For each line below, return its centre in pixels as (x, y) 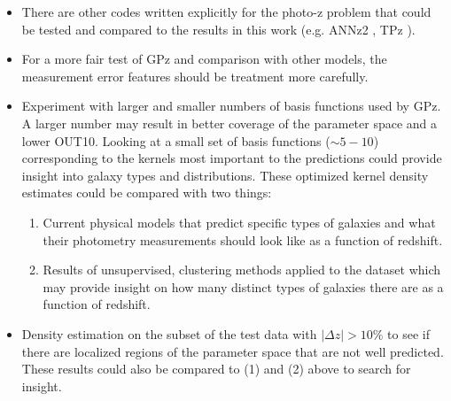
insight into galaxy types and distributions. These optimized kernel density (225, 175)
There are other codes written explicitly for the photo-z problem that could (226, 12)
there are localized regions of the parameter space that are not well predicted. (233, 351)
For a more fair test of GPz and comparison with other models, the (204, 59)
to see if (408, 333)
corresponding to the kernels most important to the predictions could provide (232, 158)
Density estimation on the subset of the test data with (169, 333)
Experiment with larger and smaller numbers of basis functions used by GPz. (231, 106)
